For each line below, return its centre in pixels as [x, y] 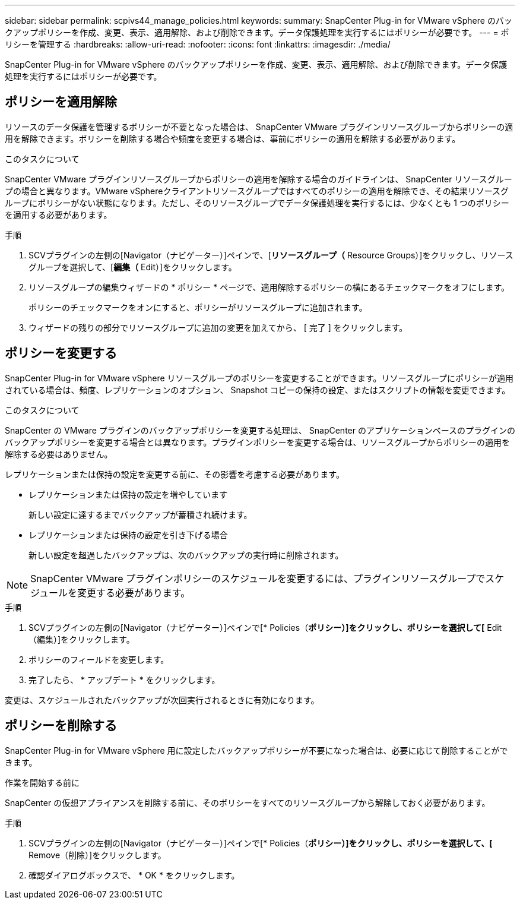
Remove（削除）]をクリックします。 [97, 855]
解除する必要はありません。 [59, 454]
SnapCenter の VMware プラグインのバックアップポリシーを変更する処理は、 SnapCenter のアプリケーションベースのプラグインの [260, 430]
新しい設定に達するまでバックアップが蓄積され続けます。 [140, 514]
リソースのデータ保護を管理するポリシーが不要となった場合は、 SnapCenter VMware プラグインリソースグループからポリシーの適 [259, 127]
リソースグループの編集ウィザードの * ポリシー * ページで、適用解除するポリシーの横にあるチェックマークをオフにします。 [269, 287]
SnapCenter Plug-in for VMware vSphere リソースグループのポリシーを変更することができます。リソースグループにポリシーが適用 [259, 378]
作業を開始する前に [42, 782]
